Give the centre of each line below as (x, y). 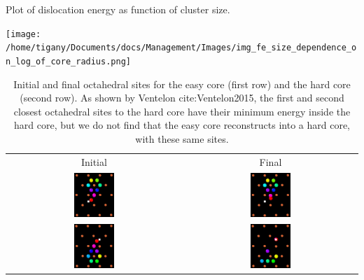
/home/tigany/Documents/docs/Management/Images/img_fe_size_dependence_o (181, 48)
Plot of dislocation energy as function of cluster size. (118, 9)
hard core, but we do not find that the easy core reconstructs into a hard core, (182, 125)
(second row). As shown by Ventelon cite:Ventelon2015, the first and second (182, 98)
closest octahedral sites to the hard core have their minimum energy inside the (182, 111)
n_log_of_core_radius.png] (68, 61)
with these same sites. (182, 138)
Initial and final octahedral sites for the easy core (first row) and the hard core (182, 84)
